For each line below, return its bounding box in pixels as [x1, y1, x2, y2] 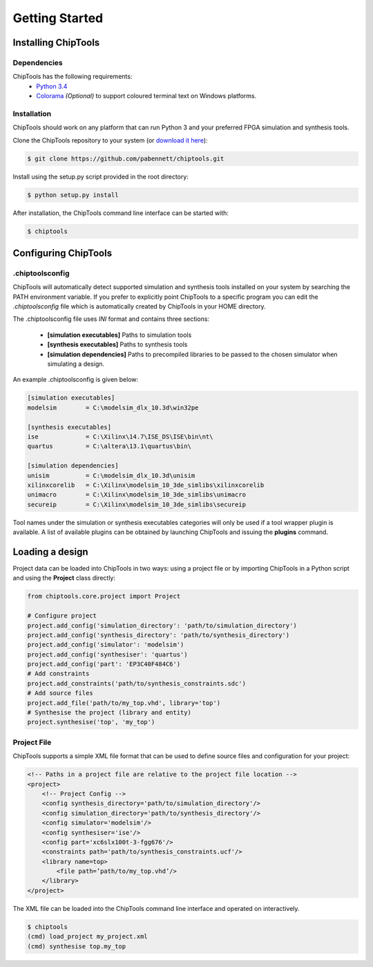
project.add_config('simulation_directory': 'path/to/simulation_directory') [27, 621, 297, 629]
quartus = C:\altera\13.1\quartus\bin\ [27, 443, 191, 450]
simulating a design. [47, 360, 105, 368]
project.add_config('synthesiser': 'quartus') [27, 650, 188, 659]
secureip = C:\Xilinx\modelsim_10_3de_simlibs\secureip [27, 500, 247, 508]
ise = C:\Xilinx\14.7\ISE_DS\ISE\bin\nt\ [27, 432, 213, 441]
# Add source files [27, 689, 93, 697]
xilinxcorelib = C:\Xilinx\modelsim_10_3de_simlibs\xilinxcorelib [27, 481, 265, 489]
